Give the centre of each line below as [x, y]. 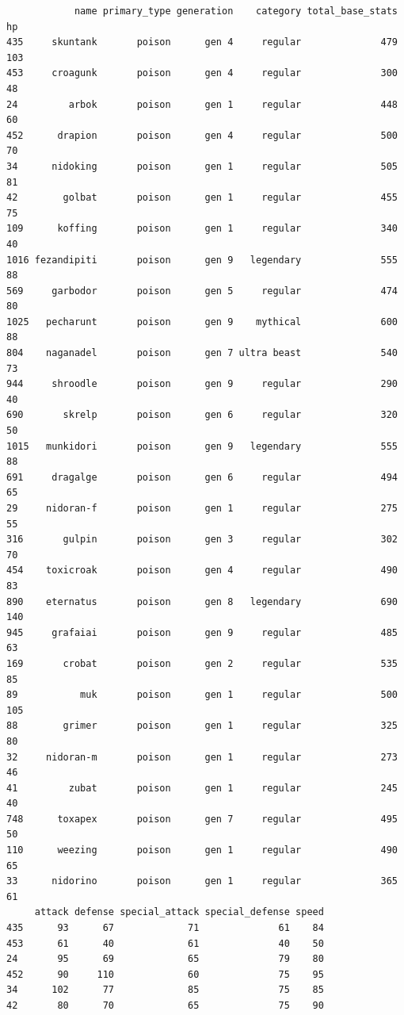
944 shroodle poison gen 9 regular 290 [202, 384]
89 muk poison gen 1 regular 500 [202, 695]
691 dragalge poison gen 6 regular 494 [202, 477]
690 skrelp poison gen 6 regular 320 [202, 415]
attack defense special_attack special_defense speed [179, 912]
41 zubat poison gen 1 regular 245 [202, 788]
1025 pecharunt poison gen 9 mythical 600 [202, 322]
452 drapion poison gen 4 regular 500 [202, 135]
